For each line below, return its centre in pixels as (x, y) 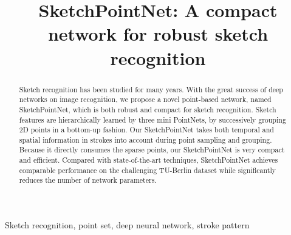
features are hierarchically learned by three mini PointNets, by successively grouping (152, 119)
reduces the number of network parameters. (88, 180)
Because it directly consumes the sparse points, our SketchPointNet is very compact (152, 150)
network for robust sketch (158, 34)
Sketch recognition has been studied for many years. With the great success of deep (151, 89)
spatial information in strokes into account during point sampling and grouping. (145, 139)
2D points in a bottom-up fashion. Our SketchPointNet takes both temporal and (146, 130)
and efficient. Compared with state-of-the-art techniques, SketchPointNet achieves (149, 160)
